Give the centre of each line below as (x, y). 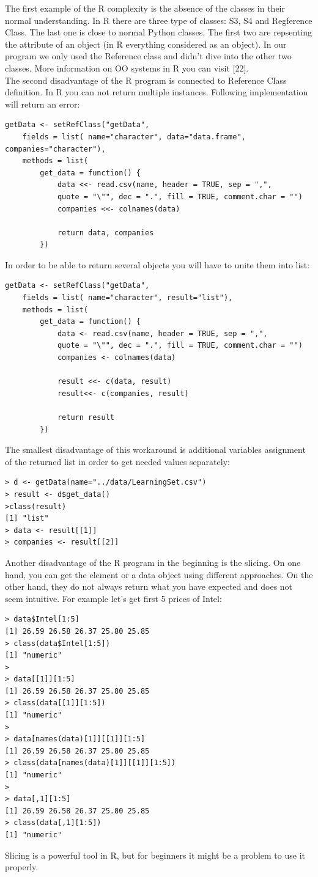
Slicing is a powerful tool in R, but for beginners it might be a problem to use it (155, 855)
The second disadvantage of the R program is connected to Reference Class (146, 80)
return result (86, 417)
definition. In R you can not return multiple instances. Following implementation (157, 92)
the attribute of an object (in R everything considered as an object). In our (146, 44)
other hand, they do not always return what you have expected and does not (149, 586)
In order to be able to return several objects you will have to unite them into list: (157, 264)
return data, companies (105, 233)
